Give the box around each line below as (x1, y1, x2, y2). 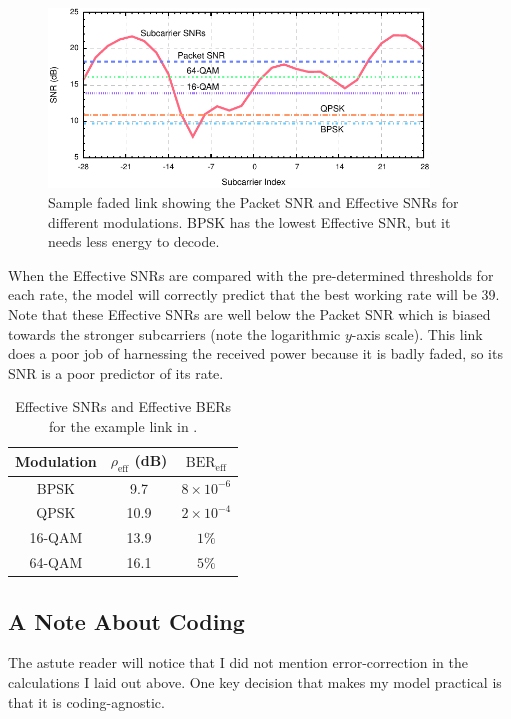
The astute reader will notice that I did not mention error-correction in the (8, 652, 469, 673)
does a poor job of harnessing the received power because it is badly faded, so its (8, 343, 503, 364)
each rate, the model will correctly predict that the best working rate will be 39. (8, 284, 500, 305)
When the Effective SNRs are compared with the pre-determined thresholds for (8, 264, 494, 285)
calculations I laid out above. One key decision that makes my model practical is (8, 671, 502, 692)
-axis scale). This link (351, 323, 483, 344)
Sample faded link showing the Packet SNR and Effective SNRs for (48, 191, 459, 212)
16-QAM (29, 527, 83, 548)
